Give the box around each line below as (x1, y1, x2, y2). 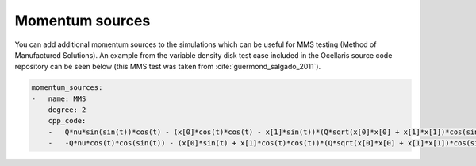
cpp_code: (48, 116, 86, 125)
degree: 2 (48, 106, 86, 114)
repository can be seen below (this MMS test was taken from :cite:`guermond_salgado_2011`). (14, 62, 321, 71)
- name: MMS (31, 94, 86, 103)
